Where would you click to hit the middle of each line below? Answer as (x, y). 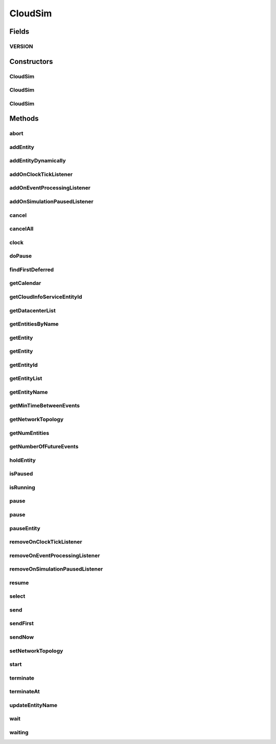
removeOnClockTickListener (46, 542)
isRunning (22, 487)
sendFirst (22, 623)
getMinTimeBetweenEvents (45, 406)
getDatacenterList (32, 311)
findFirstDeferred (32, 270)
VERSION (21, 46)
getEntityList (26, 379)
